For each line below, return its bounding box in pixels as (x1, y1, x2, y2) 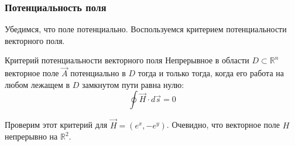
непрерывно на (5, 130, 58, 142)
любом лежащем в (5, 78, 70, 90)
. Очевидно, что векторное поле (166, 118, 280, 131)
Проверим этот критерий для (5, 118, 108, 131)
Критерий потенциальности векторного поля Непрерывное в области (5, 54, 249, 66)
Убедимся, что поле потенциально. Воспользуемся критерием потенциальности (5, 23, 287, 35)
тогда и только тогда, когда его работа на (138, 67, 284, 79)
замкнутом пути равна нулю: (81, 78, 184, 90)
